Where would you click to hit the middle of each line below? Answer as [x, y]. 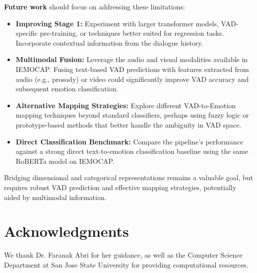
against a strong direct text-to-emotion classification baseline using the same [132, 151]
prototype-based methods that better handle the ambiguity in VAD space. [128, 124]
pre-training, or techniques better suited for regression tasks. [132, 33]
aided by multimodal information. [55, 197]
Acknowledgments [66, 231]
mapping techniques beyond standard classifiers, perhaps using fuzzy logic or [132, 115]
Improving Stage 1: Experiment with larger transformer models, [117, 23]
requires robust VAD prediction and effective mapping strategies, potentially [120, 187]
